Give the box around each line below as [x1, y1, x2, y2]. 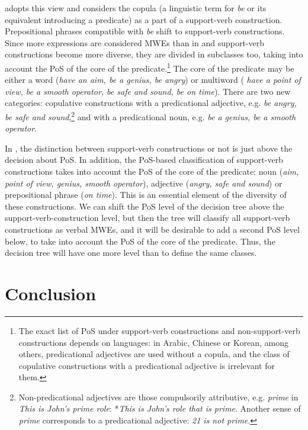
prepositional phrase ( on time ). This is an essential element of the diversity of [5, 188, 287, 201]
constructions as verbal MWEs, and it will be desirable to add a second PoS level [5, 223, 300, 235]
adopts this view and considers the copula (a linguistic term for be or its [5, 2, 267, 14]
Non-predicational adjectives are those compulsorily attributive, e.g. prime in [18, 390, 299, 403]
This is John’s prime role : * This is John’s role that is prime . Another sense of [18, 402, 301, 415]
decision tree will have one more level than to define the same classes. [5, 246, 257, 259]
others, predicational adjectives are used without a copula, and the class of [18, 348, 290, 360]
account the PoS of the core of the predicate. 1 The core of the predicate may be [5, 60, 294, 74]
